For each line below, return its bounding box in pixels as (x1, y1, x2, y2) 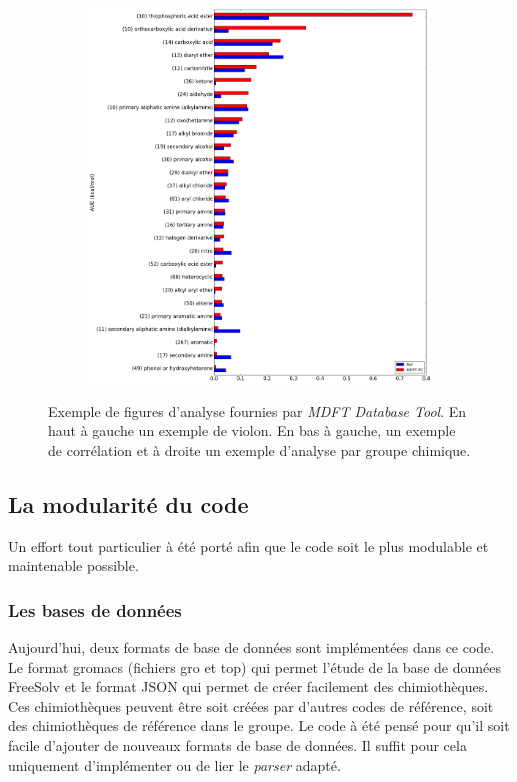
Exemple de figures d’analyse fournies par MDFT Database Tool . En (48, 400, 467, 421)
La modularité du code (8, 488, 249, 519)
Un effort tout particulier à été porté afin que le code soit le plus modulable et (8, 535, 489, 556)
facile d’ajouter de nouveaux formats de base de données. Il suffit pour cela (8, 735, 467, 756)
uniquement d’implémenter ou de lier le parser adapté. (8, 754, 341, 775)
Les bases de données (8, 597, 182, 622)
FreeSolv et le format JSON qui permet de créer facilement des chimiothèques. (8, 676, 489, 697)
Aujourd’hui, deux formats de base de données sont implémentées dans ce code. (8, 637, 495, 658)
